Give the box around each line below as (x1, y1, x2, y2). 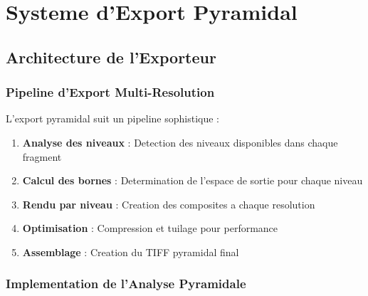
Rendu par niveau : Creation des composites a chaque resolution (22, 196, 315, 211)
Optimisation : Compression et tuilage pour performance (22, 221, 278, 236)
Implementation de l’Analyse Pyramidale (6, 275, 246, 292)
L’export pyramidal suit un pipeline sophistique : (6, 111, 220, 126)
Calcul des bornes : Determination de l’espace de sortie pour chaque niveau (22, 173, 363, 188)
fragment (22, 149, 62, 164)
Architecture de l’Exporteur (6, 46, 216, 68)
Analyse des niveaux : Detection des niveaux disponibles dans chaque (22, 134, 338, 149)
